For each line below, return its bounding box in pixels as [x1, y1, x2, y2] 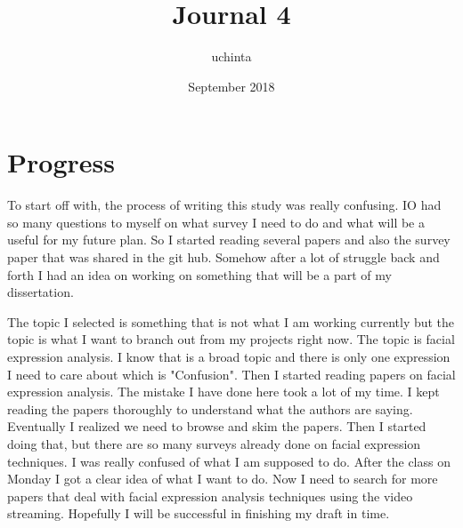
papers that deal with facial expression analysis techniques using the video [7, 486, 413, 505]
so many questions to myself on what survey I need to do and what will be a [7, 212, 425, 231]
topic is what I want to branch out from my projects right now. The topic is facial [7, 330, 455, 348]
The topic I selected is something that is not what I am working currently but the [7, 312, 455, 331]
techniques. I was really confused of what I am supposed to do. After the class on [7, 452, 451, 470]
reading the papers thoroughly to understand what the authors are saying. [7, 399, 413, 418]
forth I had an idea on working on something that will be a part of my [7, 265, 392, 284]
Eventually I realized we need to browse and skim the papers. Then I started [7, 417, 426, 436]
